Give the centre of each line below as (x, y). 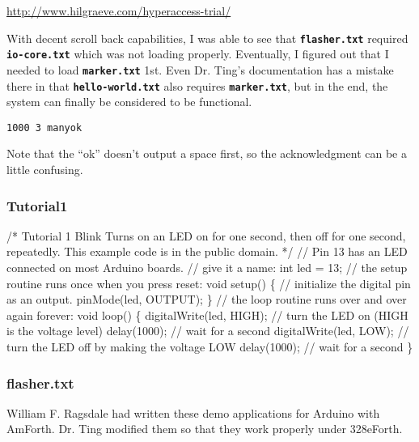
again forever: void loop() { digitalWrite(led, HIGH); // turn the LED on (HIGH (207, 314)
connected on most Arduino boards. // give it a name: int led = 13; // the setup (207, 268)
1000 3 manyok (44, 127)
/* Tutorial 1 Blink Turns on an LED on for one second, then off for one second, (206, 235)
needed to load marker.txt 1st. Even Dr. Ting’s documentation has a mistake (200, 69)
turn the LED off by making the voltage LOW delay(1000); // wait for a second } (210, 347)
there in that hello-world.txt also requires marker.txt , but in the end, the (197, 85)
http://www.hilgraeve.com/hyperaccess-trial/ (119, 11)
